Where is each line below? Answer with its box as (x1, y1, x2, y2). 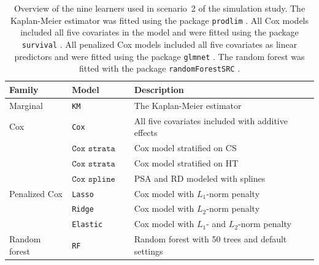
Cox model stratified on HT (134, 156, 239, 169)
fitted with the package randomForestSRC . (79, 62, 240, 75)
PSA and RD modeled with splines (134, 171, 266, 184)
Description (134, 83, 184, 95)
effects (134, 126, 158, 139)
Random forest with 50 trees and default (134, 233, 287, 245)
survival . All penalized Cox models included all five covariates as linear (21, 37, 298, 50)
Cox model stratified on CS (134, 141, 237, 154)
